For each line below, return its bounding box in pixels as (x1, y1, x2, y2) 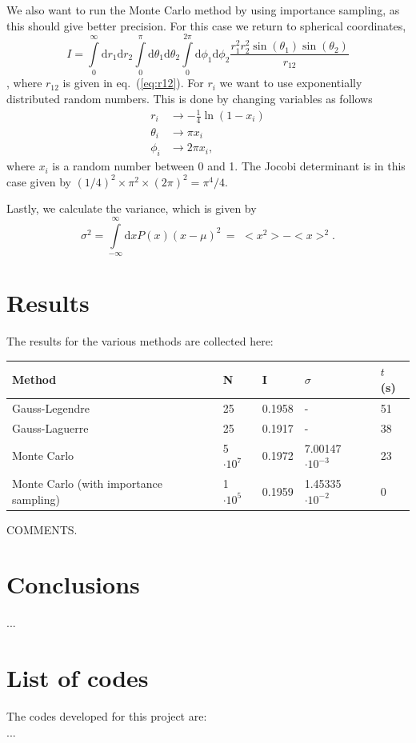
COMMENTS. (6, 521, 78, 537)
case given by (6, 173, 71, 190)
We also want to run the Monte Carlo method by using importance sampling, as (6, 2, 400, 18)
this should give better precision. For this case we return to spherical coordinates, (6, 17, 406, 34)
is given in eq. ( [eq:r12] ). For (62, 74, 204, 91)
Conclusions (6, 568, 140, 601)
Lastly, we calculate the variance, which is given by (6, 200, 257, 217)
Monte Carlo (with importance (12, 474, 162, 491)
